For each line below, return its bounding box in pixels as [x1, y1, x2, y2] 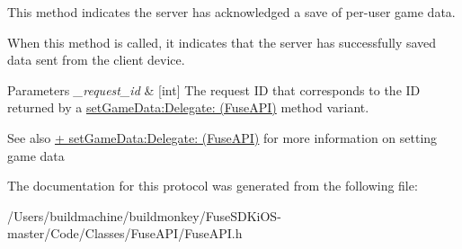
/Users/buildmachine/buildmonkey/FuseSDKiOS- [7, 206, 281, 225]
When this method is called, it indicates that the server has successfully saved [7, 32, 437, 51]
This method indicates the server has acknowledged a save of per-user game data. [7, 3, 456, 21]
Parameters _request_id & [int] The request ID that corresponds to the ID [7, 80, 421, 99]
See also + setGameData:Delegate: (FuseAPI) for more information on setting [7, 128, 438, 147]
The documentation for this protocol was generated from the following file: [7, 176, 418, 195]
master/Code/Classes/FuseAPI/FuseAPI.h [7, 224, 243, 243]
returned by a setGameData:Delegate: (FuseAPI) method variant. [7, 98, 369, 117]
